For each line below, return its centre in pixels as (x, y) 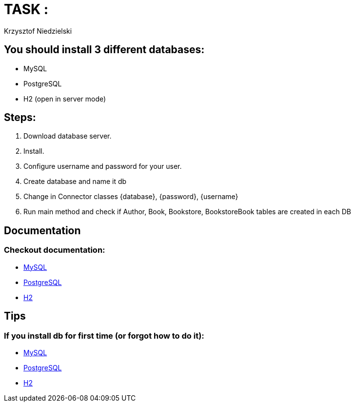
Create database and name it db (75, 182)
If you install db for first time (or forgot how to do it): (104, 335)
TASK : (26, 9)
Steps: (20, 118)
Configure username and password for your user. (103, 166)
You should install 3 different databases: (104, 50)
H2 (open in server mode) (65, 99)
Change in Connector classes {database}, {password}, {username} (131, 197)
